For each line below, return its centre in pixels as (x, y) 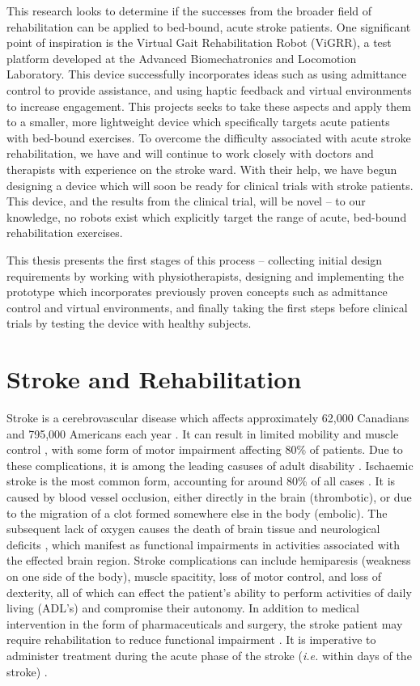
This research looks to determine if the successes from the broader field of (189, 11)
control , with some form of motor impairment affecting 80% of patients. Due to (205, 449)
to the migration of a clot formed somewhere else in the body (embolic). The (197, 512)
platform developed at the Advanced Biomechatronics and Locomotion (182, 58)
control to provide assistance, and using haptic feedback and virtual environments (209, 89)
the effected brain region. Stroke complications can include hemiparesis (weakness (209, 560)
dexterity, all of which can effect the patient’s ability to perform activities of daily (209, 592)
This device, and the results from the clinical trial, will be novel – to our (186, 201)
